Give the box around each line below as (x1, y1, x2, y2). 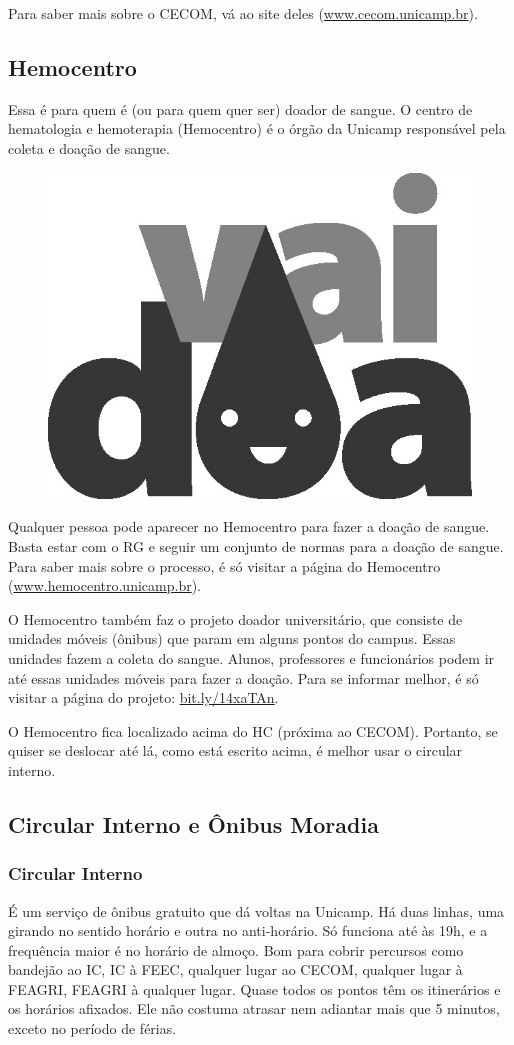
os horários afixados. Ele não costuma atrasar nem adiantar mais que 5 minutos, (8, 998, 500, 1019)
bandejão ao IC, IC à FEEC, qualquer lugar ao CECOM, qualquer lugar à (8, 959, 463, 980)
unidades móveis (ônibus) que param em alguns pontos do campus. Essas (8, 628, 456, 649)
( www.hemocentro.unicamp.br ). (8, 575, 202, 596)
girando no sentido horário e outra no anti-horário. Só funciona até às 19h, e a (8, 920, 488, 941)
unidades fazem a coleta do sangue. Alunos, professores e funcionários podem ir (8, 647, 495, 668)
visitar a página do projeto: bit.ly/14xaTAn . (8, 687, 279, 708)
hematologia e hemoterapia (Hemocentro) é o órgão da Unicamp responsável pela (8, 118, 506, 139)
